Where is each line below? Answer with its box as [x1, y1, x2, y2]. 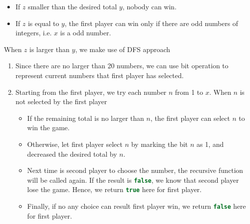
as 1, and [197, 139, 224, 149]
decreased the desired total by [27, 148, 117, 159]
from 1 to [175, 86, 203, 97]
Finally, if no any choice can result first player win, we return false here [27, 201, 246, 211]
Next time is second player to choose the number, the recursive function [27, 165, 243, 175]
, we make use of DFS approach [75, 44, 171, 54]
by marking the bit [131, 139, 188, 149]
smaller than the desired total [27, 1, 117, 11]
